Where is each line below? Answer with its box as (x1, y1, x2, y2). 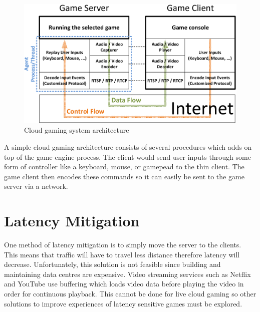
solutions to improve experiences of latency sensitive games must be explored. (4, 298, 242, 308)
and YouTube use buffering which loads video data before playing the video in (4, 278, 244, 289)
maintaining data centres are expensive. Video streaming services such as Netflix (4, 268, 251, 279)
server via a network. (4, 181, 68, 191)
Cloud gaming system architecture (24, 125, 129, 135)
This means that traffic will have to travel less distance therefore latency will (4, 249, 240, 259)
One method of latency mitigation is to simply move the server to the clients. (4, 239, 241, 250)
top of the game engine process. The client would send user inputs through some (4, 151, 251, 162)
